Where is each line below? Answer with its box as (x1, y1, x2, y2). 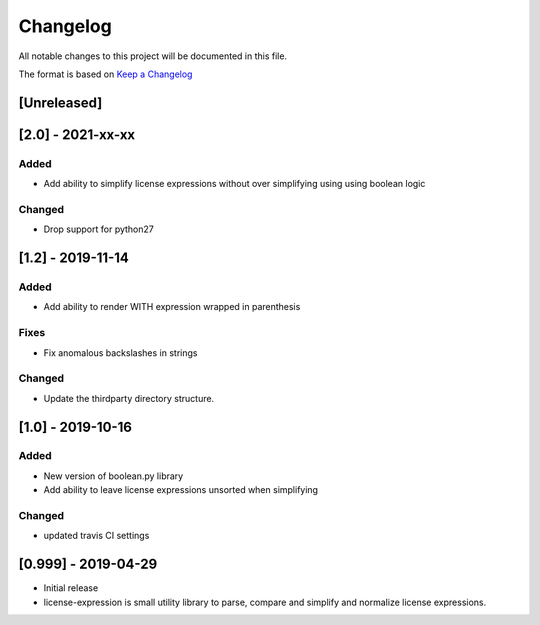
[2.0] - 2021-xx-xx (18, 126, 136, 143)
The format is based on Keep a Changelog (18, 68, 193, 80)
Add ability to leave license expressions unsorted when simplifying (43, 484, 319, 496)
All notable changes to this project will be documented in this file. (18, 50, 288, 62)
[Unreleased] (18, 94, 103, 111)
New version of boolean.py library (43, 470, 184, 482)
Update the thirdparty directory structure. (43, 392, 215, 404)
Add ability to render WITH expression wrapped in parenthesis (43, 301, 301, 313)
